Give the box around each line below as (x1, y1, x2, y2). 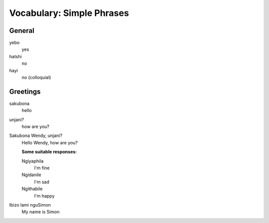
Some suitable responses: (21, 149, 77, 155)
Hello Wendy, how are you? (21, 139, 78, 145)
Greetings (9, 87, 41, 96)
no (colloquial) (21, 75, 51, 81)
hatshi (9, 53, 22, 59)
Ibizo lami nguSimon (9, 202, 51, 208)
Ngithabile (21, 186, 43, 192)
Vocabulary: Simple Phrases (9, 7, 129, 18)
